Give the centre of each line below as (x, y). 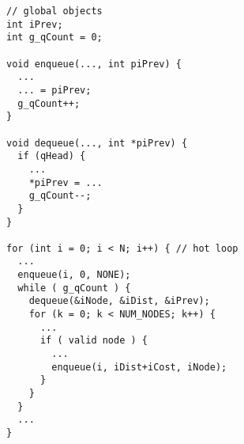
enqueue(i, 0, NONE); (74, 275)
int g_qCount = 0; (54, 38)
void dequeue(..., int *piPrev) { (97, 143)
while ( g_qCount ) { (74, 288)
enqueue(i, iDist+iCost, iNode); (139, 367)
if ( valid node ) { (94, 341)
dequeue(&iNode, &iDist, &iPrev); (119, 301)
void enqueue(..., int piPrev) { (94, 64)
